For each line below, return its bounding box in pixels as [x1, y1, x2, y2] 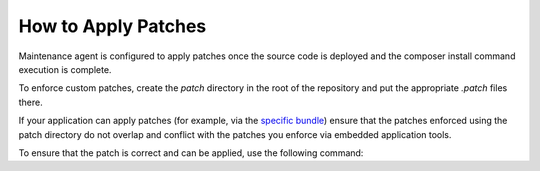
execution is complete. [18, 63, 112, 75]
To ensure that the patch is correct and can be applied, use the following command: [18, 146, 364, 159]
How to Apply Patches [18, 15, 207, 37]
